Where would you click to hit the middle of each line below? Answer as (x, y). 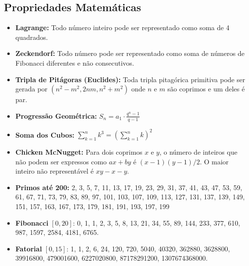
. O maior (214, 161)
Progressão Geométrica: (56, 115)
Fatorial (29, 248)
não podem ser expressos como (61, 161)
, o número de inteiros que (198, 152)
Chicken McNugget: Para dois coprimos (79, 152)
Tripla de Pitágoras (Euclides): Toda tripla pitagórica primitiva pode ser (130, 79)
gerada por (31, 89)
